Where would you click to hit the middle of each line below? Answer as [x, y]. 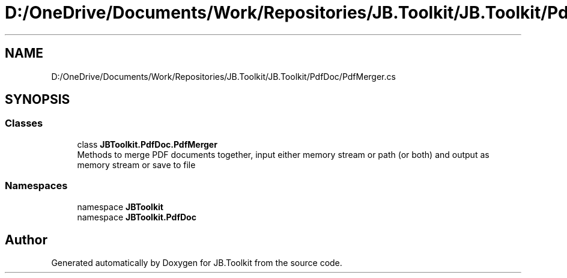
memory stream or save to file [136, 165]
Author [26, 240]
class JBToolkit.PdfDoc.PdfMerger [147, 144]
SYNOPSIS [38, 100]
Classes [24, 123]
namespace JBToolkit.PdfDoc [137, 217]
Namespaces [36, 186]
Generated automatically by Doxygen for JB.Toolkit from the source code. [197, 263]
